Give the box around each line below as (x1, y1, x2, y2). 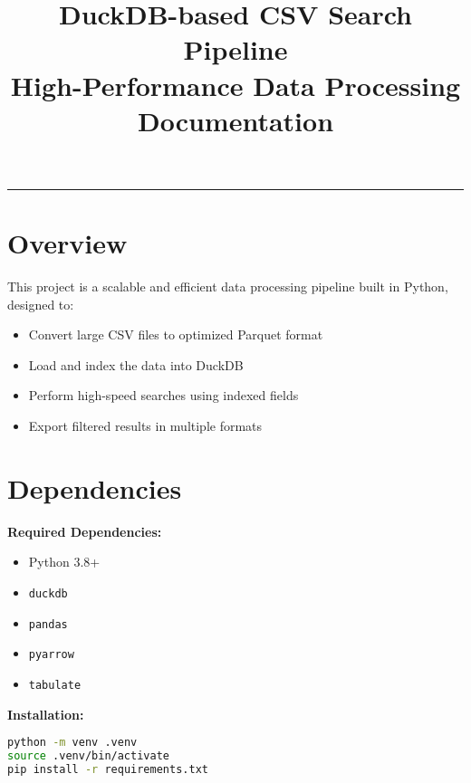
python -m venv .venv (7, 736, 138, 750)
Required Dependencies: (7, 521, 162, 540)
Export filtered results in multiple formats (28, 416, 263, 435)
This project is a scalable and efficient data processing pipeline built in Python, (7, 277, 448, 296)
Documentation (137, 101, 334, 138)
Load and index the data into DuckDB (28, 355, 244, 374)
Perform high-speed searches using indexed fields (28, 386, 299, 405)
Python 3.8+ (28, 552, 101, 571)
